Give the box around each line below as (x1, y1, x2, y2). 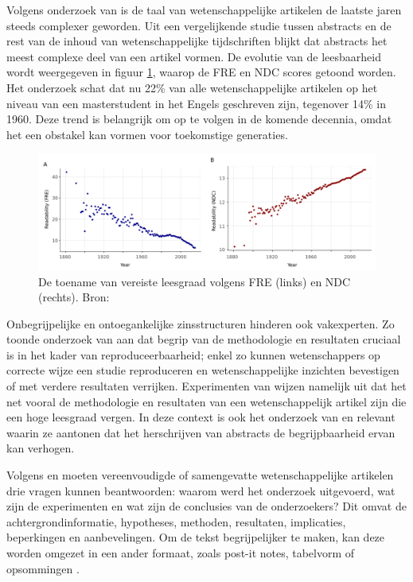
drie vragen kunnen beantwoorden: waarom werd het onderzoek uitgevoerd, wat (6, 482, 395, 499)
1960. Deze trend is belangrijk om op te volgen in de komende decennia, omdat (6, 111, 392, 127)
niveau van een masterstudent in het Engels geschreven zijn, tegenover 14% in (6, 95, 386, 111)
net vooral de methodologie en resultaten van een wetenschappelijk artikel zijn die (6, 393, 407, 409)
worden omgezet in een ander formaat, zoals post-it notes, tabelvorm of (6, 545, 355, 561)
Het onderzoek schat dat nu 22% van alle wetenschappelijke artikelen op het (6, 79, 378, 95)
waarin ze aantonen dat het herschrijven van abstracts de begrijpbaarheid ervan (6, 424, 395, 440)
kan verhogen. (6, 440, 75, 456)
